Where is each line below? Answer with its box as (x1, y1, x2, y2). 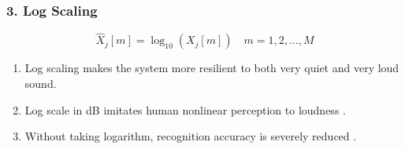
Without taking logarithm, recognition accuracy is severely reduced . (24, 128, 357, 144)
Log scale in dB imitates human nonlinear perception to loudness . (24, 101, 346, 118)
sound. (24, 75, 57, 92)
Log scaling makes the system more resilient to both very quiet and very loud (24, 60, 399, 76)
